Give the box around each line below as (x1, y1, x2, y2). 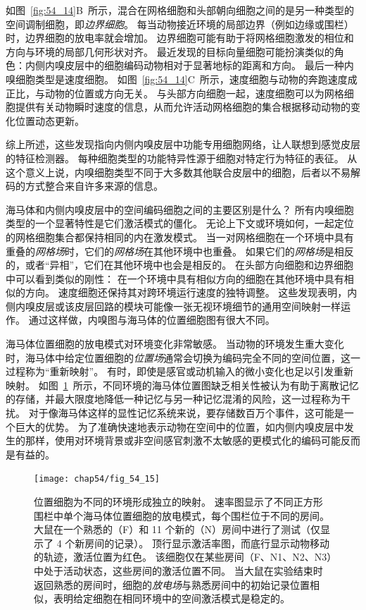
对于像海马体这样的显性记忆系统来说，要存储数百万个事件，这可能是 (28, 405, 344, 420)
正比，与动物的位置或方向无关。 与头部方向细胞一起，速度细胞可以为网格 (6, 85, 344, 100)
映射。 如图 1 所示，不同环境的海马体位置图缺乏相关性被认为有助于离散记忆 (6, 377, 359, 392)
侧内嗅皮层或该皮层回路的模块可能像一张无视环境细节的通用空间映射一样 (6, 298, 341, 313)
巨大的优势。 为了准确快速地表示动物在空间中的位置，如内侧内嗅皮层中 (15, 419, 344, 434)
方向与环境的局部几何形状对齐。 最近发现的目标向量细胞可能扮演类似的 (6, 44, 334, 59)
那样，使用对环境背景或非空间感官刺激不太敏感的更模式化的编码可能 (25, 433, 341, 448)
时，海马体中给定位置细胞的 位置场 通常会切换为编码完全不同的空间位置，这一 (6, 350, 360, 365)
